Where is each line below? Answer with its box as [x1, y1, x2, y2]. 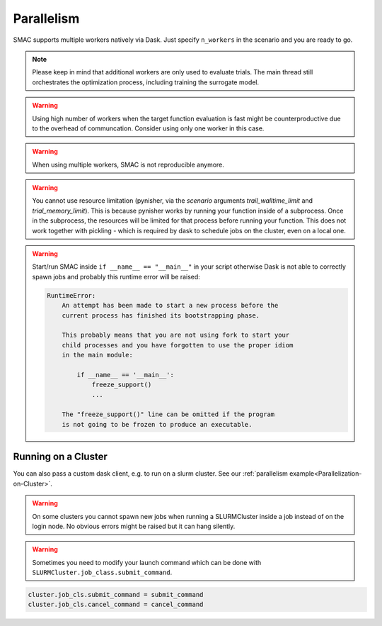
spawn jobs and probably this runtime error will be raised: [32, 272, 201, 281]
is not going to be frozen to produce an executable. [62, 420, 253, 428]
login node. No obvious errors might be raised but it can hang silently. [32, 522, 236, 530]
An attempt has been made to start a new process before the [62, 301, 279, 310]
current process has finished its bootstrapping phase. [62, 311, 260, 319]
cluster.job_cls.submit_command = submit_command [28, 591, 204, 599]
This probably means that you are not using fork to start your [62, 331, 290, 340]
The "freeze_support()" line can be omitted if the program [62, 410, 275, 418]
